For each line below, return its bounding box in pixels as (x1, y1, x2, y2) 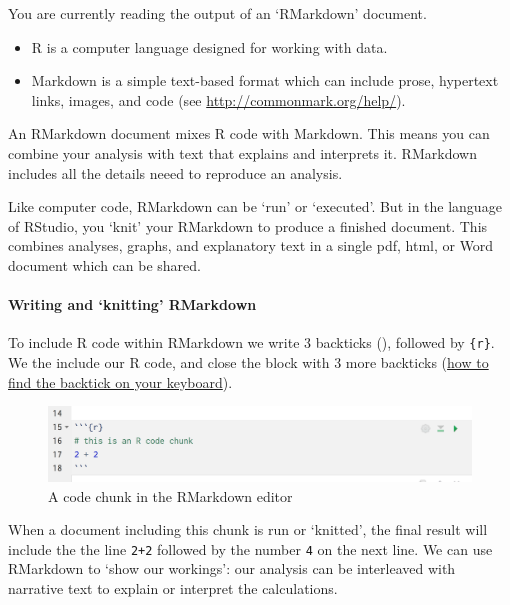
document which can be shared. (8, 254, 202, 275)
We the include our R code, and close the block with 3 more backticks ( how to (8, 351, 489, 372)
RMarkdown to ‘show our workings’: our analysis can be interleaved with (8, 558, 456, 579)
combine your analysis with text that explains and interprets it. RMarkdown (8, 142, 477, 163)
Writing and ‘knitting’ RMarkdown (8, 294, 257, 315)
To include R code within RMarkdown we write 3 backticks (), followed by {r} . (8, 332, 495, 353)
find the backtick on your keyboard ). (8, 371, 233, 392)
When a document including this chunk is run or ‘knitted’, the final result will (8, 519, 488, 540)
